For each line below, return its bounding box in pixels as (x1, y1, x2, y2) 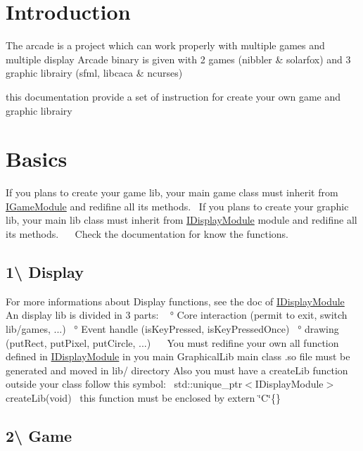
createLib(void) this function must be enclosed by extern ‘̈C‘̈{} (6, 390, 281, 405)
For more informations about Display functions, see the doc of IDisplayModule (6, 293, 345, 308)
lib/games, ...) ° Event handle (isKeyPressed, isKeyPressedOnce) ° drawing (6, 321, 339, 336)
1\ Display (6, 260, 84, 282)
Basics (6, 144, 68, 173)
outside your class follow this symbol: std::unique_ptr (6, 376, 243, 391)
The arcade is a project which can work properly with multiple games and (6, 38, 325, 53)
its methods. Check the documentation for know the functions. (6, 227, 288, 241)
